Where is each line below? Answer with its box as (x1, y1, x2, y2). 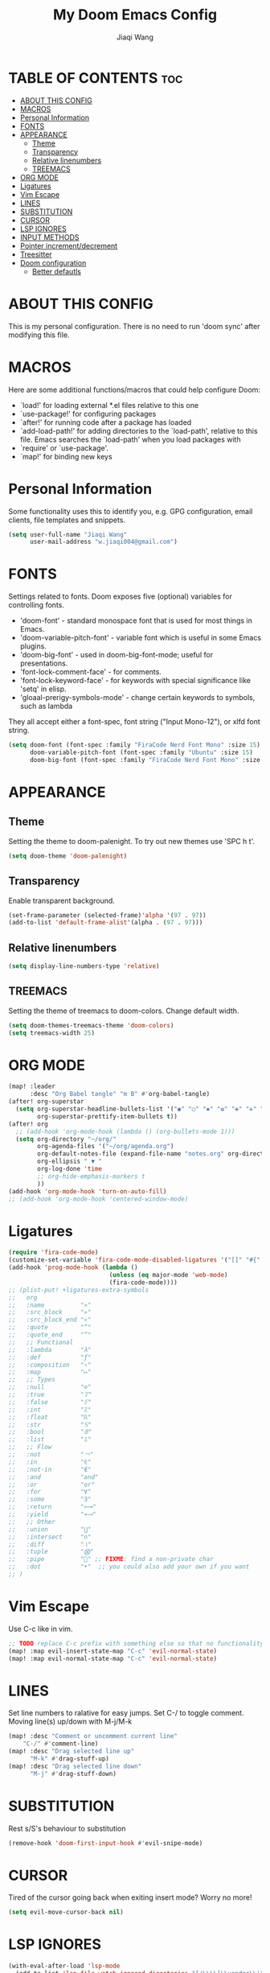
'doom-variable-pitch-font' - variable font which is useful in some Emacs (19, 633, 262, 643)
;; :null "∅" (8, 1383, 92, 1391)
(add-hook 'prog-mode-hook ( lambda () (8, 1263, 138, 1272)
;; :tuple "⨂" (8, 1547, 94, 1556)
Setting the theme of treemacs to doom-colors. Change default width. (8, 1006, 239, 1015)
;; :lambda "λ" (8, 1345, 92, 1353)
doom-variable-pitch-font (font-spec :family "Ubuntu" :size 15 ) (29, 748, 253, 757)
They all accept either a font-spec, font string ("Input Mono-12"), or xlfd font (8, 717, 261, 727)
